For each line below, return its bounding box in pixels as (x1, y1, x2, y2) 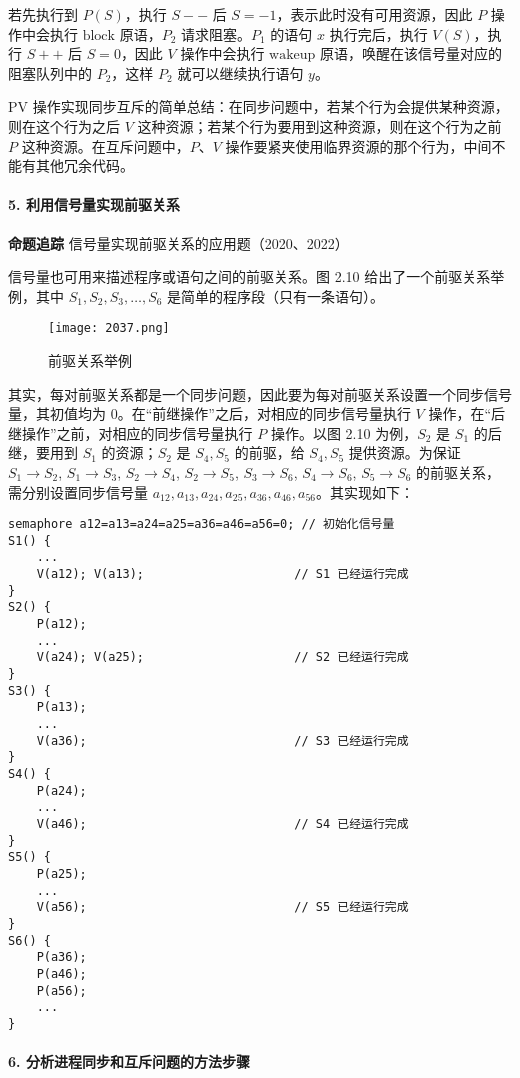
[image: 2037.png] (48, 321, 170, 336)
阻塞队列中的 (8, 62, 92, 83)
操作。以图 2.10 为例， (270, 422, 418, 443)
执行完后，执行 (329, 23, 428, 44)
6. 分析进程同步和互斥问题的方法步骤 (8, 1051, 250, 1072)
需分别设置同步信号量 (8, 481, 148, 502)
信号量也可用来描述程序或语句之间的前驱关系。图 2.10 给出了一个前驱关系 (8, 266, 491, 287)
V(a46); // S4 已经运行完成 (36, 816, 409, 831)
